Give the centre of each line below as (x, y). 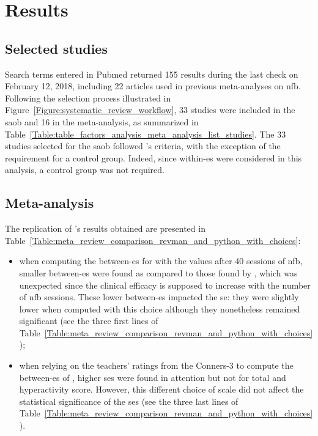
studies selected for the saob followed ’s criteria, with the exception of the (143, 146)
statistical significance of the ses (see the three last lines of (129, 401)
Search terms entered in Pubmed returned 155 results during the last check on (152, 74)
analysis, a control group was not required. (85, 170)
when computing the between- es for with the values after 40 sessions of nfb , (161, 261)
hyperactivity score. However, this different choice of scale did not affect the (161, 389)
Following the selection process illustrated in (88, 98)
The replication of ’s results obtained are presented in (105, 228)
